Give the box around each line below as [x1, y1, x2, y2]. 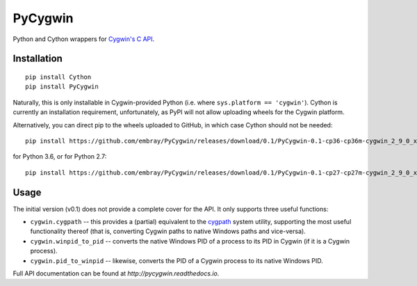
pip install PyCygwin [25, 83, 99, 90]
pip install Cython [25, 73, 92, 81]
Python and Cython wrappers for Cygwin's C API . [13, 35, 155, 43]
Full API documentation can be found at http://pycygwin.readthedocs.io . [13, 269, 220, 278]
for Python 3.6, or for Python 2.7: [13, 152, 107, 161]
